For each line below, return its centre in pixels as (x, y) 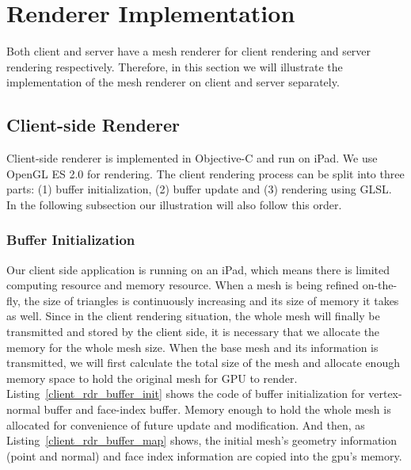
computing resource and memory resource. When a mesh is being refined (183, 285)
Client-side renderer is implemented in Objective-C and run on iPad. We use (192, 158)
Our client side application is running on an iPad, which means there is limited (198, 269)
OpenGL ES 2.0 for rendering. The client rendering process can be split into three (205, 173)
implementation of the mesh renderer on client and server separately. (173, 82)
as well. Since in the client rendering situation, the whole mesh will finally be (193, 316)
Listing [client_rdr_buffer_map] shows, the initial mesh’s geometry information (202, 440)
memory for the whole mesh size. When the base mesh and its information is (192, 347)
